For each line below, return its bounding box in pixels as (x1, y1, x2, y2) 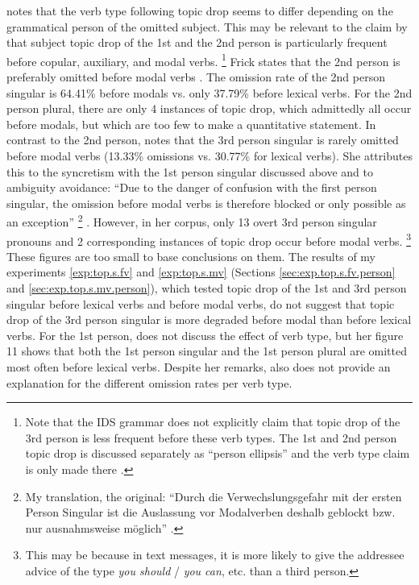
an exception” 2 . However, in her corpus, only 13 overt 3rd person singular (6, 211, 377, 230)
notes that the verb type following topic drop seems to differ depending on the (6, 2, 393, 19)
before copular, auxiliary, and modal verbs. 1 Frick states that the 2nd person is (6, 50, 400, 69)
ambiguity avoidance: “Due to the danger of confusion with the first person (6, 179, 377, 196)
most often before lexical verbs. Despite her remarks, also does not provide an (6, 359, 391, 375)
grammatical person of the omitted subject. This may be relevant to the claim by (6, 18, 408, 35)
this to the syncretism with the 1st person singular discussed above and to (6, 163, 374, 180)
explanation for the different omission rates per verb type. (6, 374, 292, 391)
